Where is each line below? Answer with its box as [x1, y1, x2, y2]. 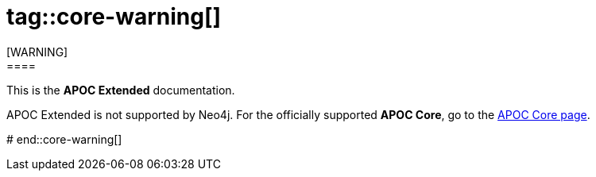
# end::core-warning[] [6, 132, 122, 146]
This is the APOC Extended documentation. [6, 83, 235, 97]
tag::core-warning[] [6, 3, 222, 30]
